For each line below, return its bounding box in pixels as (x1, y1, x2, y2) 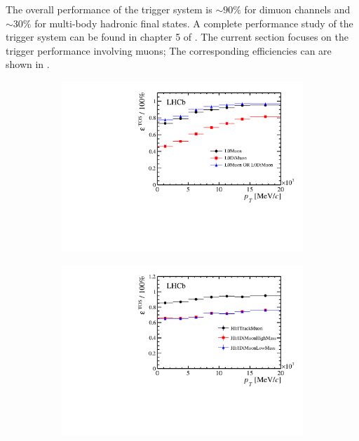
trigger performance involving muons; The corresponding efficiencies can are (6, 43, 332, 57)
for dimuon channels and (244, 2, 351, 16)
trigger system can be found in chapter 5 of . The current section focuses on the (6, 29, 348, 44)
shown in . (6, 57, 50, 72)
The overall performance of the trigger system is (6, 2, 212, 16)
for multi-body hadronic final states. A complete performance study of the (34, 15, 353, 30)
